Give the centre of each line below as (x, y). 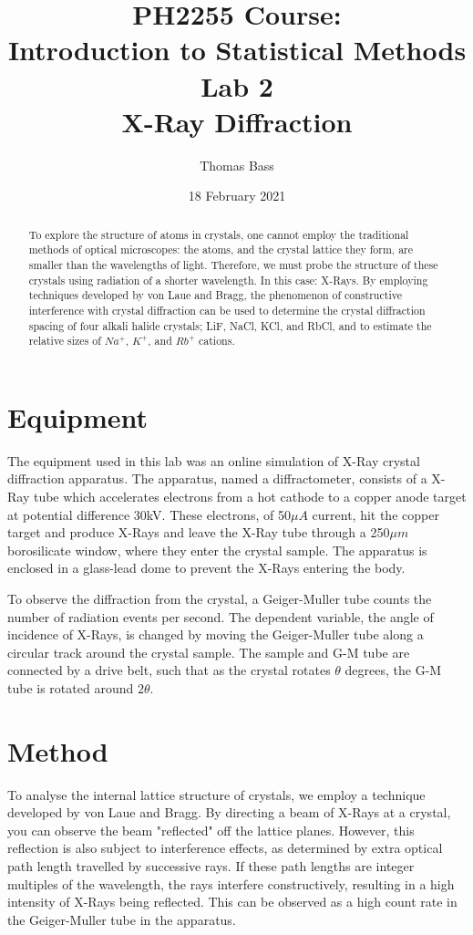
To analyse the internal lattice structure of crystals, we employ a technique (216, 794)
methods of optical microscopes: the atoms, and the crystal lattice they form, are (221, 249)
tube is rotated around (71, 687)
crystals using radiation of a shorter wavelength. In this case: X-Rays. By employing (228, 280)
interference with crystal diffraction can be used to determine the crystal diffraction (227, 310)
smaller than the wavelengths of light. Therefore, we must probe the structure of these (233, 264)
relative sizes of (65, 341)
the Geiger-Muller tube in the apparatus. (122, 919)
